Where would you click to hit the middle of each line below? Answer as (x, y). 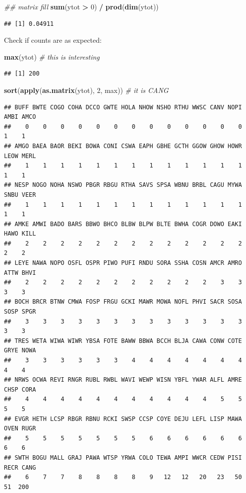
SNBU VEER (20, 195)
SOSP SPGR (20, 312)
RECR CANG (20, 467)
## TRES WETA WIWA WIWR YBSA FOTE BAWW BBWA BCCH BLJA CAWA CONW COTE (123, 341)
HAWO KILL (20, 234)
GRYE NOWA (20, 351)
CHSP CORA (20, 389)
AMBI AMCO (20, 117)
